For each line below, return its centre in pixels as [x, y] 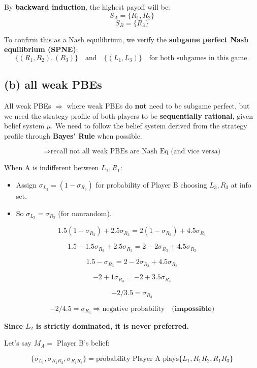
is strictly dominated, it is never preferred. [112, 325]
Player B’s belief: [83, 343]
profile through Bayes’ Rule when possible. [73, 135]
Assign [26, 184]
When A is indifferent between [52, 167]
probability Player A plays [137, 359]
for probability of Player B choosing [151, 184]
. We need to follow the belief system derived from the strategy [149, 126]
